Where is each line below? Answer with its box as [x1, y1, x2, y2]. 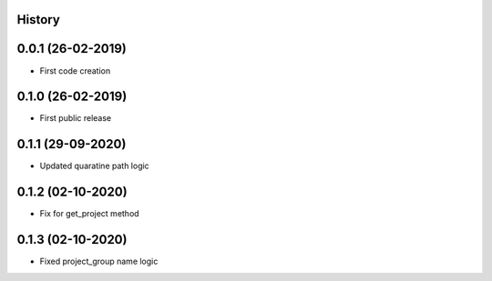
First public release [39, 113, 112, 124]
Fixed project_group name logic [39, 256, 159, 267]
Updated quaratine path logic [39, 160, 149, 172]
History [16, 12, 61, 27]
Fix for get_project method [39, 208, 140, 219]
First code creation [39, 65, 111, 76]
